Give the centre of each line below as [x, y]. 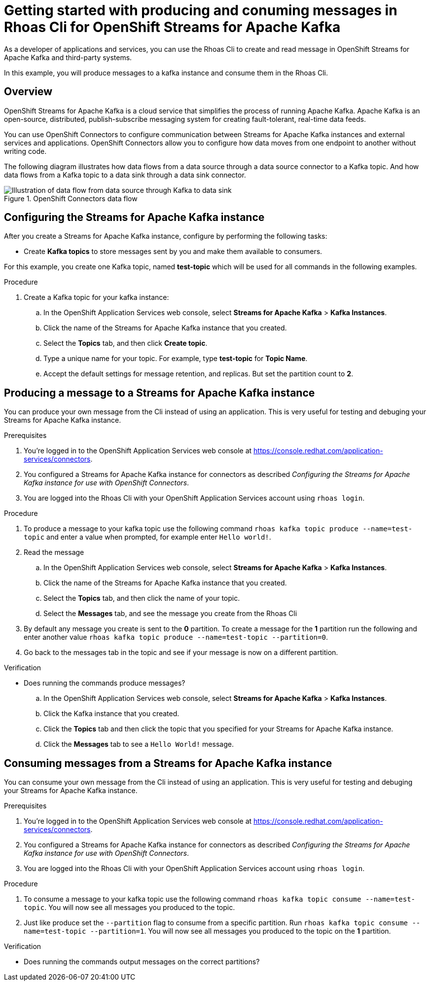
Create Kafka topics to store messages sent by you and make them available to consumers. [173, 252]
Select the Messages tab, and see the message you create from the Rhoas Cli [170, 614]
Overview [28, 92]
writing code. [25, 151]
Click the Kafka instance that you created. [111, 714]
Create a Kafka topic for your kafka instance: [96, 297]
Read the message [54, 552]
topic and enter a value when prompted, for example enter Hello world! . [147, 537]
